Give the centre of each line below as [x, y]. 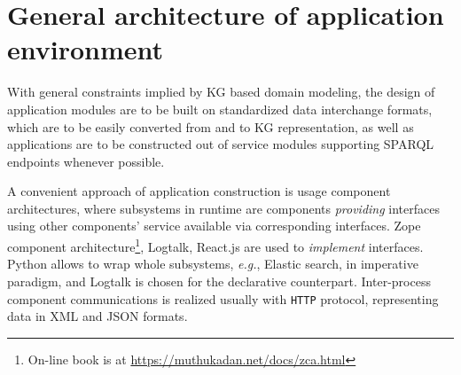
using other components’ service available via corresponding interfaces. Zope [214, 226]
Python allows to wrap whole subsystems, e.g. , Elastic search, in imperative [213, 264]
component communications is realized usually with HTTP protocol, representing [223, 298]
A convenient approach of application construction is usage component [199, 191]
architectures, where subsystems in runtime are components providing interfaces [223, 208]
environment [86, 49]
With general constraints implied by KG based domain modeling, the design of [221, 92]
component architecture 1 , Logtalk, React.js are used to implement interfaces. [215, 245]
